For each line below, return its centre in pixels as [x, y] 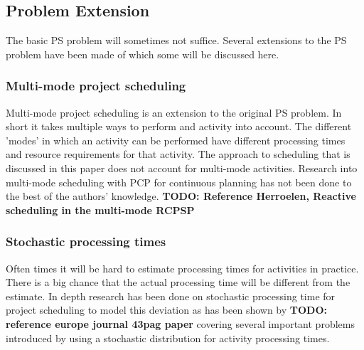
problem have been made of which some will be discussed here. [143, 54]
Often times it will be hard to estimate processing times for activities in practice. [182, 268]
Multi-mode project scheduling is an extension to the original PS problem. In [174, 112]
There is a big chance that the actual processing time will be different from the [178, 282]
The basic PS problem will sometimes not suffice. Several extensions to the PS [176, 40]
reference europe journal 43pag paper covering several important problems [180, 323]
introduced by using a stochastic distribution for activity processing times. [168, 338]
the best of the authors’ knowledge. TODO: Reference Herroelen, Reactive [181, 196]
